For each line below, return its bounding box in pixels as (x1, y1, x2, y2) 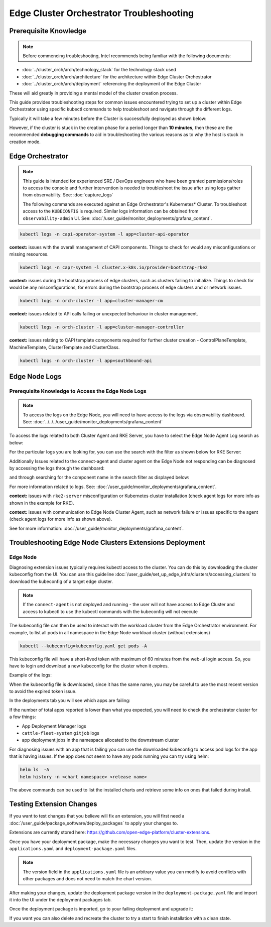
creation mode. (9, 139, 41, 145)
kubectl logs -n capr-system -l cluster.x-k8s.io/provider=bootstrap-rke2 (20, 264, 208, 270)
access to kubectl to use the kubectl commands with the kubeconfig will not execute (23, 608, 198, 615)
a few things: (9, 714, 36, 720)
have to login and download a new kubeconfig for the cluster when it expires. (9, 663, 169, 669)
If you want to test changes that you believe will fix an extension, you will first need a (9, 813, 185, 819)
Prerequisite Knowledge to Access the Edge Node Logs (9, 388, 147, 395)
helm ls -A (20, 767, 50, 773)
